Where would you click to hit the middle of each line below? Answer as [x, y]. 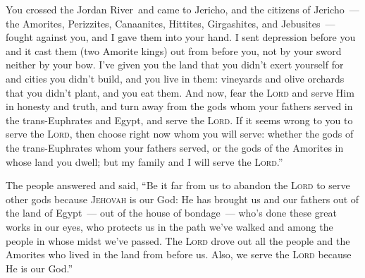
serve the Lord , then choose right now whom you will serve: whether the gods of [180, 134]
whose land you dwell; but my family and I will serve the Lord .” [144, 161]
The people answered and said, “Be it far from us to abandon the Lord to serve [178, 185]
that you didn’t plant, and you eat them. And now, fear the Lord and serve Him [180, 92]
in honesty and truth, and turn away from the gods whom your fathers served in [179, 106]
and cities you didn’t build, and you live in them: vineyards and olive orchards [175, 78]
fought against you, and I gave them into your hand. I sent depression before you [181, 37]
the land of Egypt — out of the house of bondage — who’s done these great [171, 213]
